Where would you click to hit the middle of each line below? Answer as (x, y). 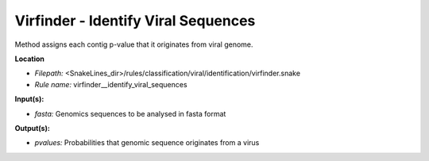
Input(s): (29, 99)
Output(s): (33, 128)
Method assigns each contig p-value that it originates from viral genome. (134, 44)
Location (30, 59)
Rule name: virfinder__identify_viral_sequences (111, 84)
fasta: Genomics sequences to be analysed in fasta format (130, 113)
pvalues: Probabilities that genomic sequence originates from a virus (147, 143)
